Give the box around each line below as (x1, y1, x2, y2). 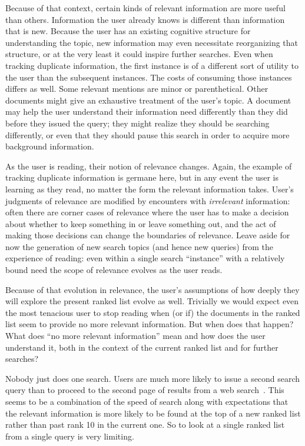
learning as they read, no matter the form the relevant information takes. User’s (5, 182, 294, 195)
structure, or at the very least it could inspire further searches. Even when (5, 48, 273, 60)
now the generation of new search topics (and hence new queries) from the (5, 240, 273, 252)
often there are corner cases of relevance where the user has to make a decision (5, 206, 289, 218)
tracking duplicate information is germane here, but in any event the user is (5, 171, 279, 184)
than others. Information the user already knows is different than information (5, 13, 285, 25)
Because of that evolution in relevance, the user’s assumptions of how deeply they (5, 283, 300, 295)
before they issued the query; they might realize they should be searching (5, 117, 270, 129)
